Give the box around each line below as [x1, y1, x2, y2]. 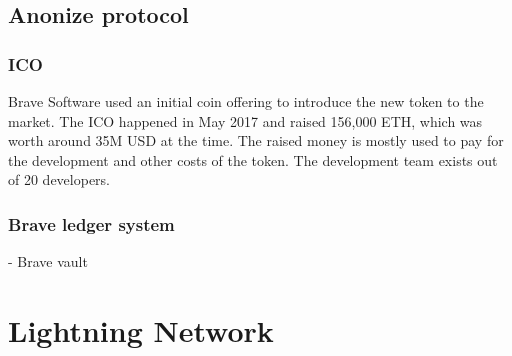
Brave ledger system [8, 211, 175, 236]
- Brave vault [8, 251, 88, 272]
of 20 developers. [8, 169, 111, 190]
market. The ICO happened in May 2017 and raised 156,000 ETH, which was [8, 110, 483, 131]
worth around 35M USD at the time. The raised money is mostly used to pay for [8, 130, 504, 151]
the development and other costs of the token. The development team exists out [8, 149, 498, 170]
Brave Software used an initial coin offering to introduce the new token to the [8, 91, 484, 111]
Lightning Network [8, 309, 274, 350]
